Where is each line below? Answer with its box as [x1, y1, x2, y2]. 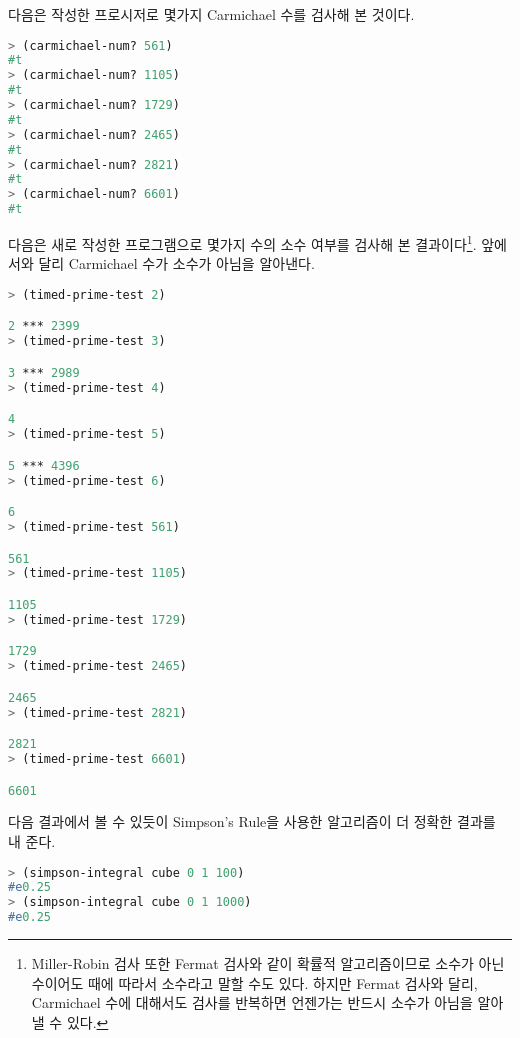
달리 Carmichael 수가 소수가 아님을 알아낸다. [38, 253, 315, 274]
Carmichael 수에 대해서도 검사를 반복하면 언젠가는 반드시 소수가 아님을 [31, 992, 473, 1013]
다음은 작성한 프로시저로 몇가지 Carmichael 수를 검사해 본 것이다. [8, 4, 415, 24]
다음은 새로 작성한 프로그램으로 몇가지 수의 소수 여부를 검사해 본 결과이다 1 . [8, 231, 477, 254]
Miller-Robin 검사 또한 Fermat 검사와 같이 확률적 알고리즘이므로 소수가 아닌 [31, 953, 505, 974]
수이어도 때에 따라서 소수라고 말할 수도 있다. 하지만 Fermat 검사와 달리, [31, 972, 478, 993]
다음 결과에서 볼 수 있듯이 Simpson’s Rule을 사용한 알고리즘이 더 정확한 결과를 [8, 811, 496, 832]
